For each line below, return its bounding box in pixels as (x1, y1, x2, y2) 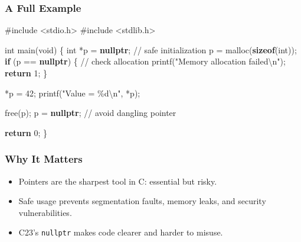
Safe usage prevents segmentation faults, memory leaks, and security (18, 195, 266, 207)
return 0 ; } (5, 126, 48, 138)
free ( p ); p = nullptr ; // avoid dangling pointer (5, 107, 176, 119)
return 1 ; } (5, 67, 48, 79)
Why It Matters (5, 151, 83, 166)
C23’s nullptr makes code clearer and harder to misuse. (18, 226, 223, 238)
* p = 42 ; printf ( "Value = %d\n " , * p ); (5, 86, 140, 99)
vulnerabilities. (18, 206, 72, 218)
